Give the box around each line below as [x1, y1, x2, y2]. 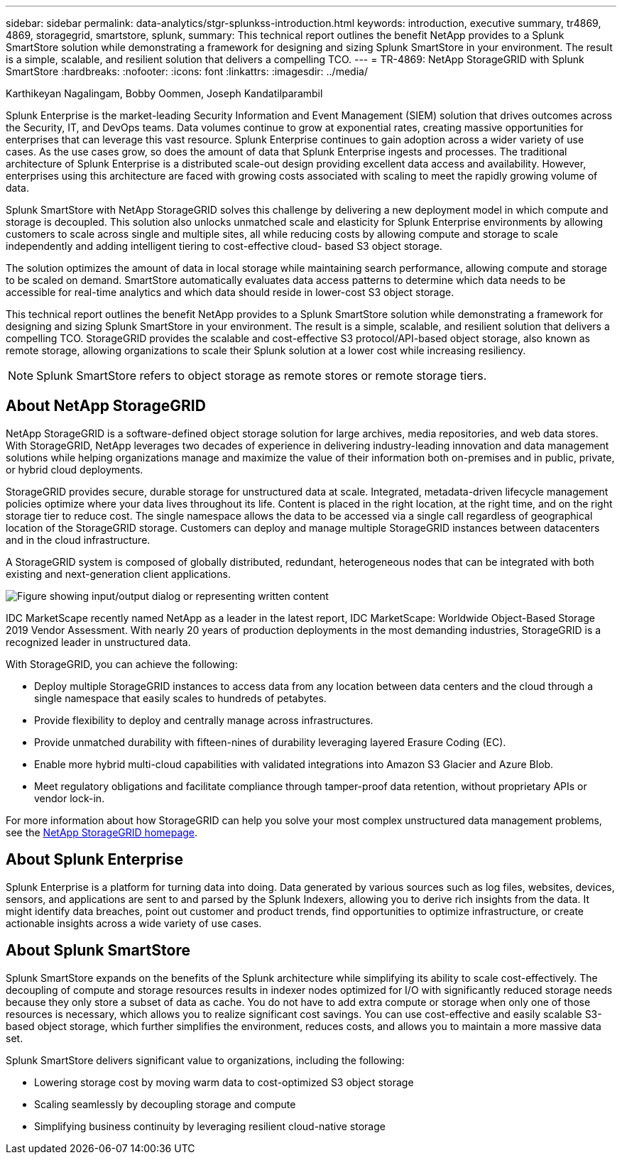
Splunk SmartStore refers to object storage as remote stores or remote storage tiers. [36, 368, 487, 383]
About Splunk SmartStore [6, 941, 190, 960]
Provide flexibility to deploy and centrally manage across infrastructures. [34, 713, 373, 726]
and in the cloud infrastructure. [6, 533, 151, 546]
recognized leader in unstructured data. [6, 635, 191, 648]
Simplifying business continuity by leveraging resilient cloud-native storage [34, 1120, 386, 1132]
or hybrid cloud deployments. [6, 463, 143, 476]
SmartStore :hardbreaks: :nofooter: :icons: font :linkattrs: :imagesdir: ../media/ [6, 65, 368, 77]
